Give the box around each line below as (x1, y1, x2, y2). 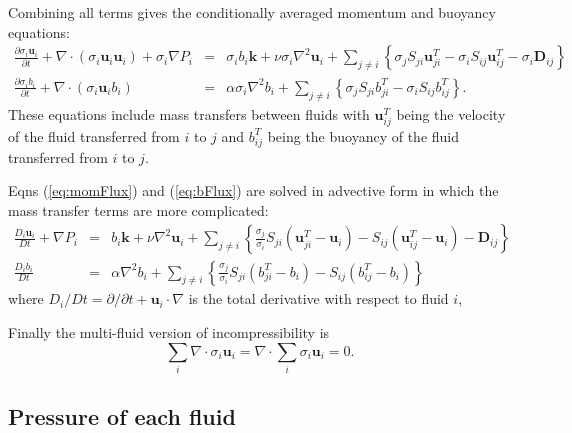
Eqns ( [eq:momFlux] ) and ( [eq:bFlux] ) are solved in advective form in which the (8, 180, 499, 201)
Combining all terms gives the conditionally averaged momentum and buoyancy (8, 2, 496, 22)
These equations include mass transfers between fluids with (8, 103, 370, 124)
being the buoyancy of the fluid (267, 125, 460, 146)
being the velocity (396, 103, 506, 124)
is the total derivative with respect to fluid (188, 288, 449, 309)
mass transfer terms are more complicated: (8, 199, 269, 220)
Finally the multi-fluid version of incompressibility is (8, 321, 330, 342)
